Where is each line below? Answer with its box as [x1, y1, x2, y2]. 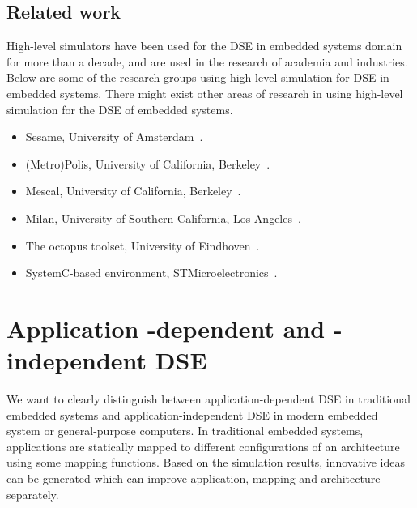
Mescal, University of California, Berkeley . [25, 182, 241, 199]
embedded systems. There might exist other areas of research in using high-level [6, 84, 403, 101]
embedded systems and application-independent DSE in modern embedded [6, 406, 378, 423]
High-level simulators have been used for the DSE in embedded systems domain [6, 37, 402, 54]
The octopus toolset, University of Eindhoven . [25, 237, 260, 254]
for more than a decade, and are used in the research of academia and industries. [6, 53, 408, 70]
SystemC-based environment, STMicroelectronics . [25, 264, 278, 281]
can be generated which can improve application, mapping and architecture [6, 470, 381, 487]
